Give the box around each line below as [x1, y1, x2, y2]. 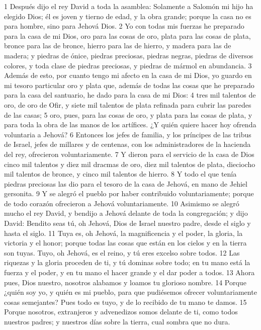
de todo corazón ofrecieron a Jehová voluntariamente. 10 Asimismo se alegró [4, 198, 239, 208]
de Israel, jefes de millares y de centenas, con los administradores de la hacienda [4, 139, 251, 149]
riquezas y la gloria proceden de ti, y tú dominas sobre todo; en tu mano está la [4, 257, 250, 268]
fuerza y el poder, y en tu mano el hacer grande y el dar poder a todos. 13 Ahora [4, 267, 255, 278]
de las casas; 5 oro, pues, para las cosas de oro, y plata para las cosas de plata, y [4, 109, 252, 120]
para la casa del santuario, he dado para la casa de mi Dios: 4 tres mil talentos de [4, 90, 256, 100]
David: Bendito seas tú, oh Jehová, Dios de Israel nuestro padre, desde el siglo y [4, 218, 251, 228]
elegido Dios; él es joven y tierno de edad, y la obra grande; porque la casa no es [4, 11, 251, 21]
